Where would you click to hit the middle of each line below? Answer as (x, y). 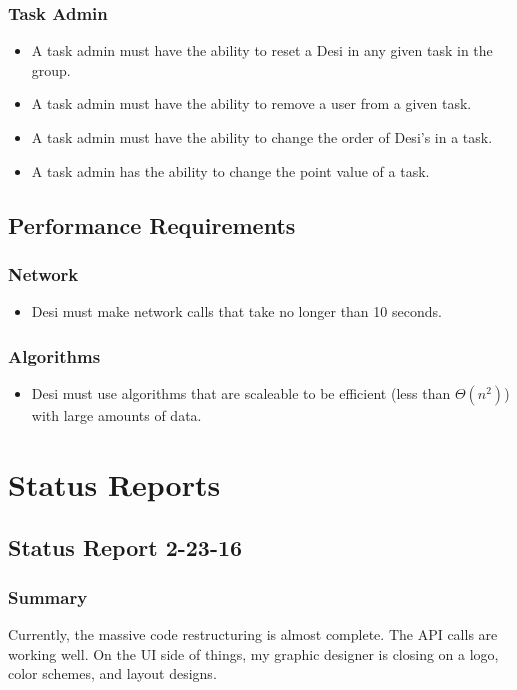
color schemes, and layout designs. (112, 673)
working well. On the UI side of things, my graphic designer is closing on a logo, (253, 653)
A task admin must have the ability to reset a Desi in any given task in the (262, 50)
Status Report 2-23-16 (125, 547)
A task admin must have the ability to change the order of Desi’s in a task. (262, 137)
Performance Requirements (152, 224)
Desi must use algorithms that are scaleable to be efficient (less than (241, 393)
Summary (48, 596)
